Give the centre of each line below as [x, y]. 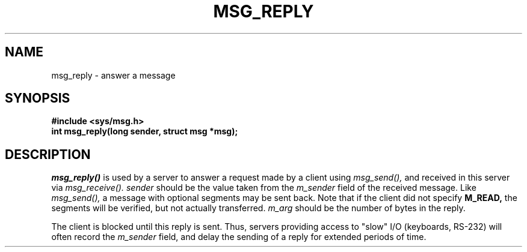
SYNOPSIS [38, 98]
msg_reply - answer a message [113, 75]
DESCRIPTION [48, 154]
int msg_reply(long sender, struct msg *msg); [145, 131]
